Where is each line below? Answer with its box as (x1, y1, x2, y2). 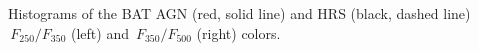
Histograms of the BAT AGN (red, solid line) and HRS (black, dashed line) (8, 3, 471, 23)
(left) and (70, 22, 129, 43)
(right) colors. (196, 22, 281, 43)
